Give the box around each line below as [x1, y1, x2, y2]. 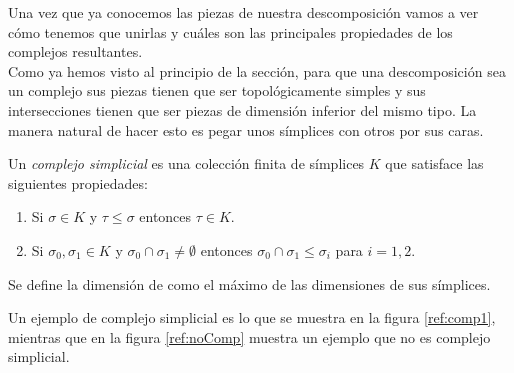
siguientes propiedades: [8, 172, 148, 193]
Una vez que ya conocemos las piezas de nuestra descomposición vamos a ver [8, 2, 479, 22]
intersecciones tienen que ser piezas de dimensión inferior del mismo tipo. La [8, 99, 477, 120]
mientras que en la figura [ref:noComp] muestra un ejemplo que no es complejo [8, 326, 491, 347]
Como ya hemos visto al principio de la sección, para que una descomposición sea [8, 60, 506, 81]
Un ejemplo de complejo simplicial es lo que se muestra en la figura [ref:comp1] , [8, 307, 496, 328]
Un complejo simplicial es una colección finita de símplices [8, 153, 365, 174]
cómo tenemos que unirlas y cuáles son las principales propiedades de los [8, 21, 453, 42]
